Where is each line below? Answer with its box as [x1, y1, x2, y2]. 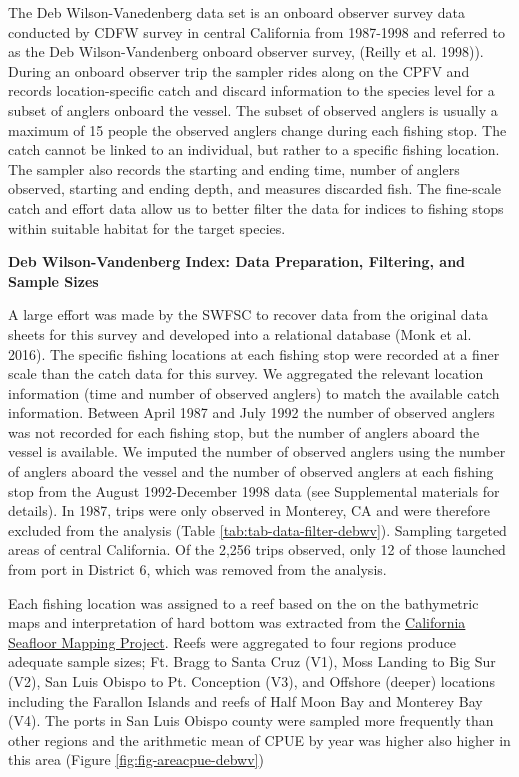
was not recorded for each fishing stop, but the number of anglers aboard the [8, 421, 480, 442]
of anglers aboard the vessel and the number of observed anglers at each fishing [8, 461, 494, 482]
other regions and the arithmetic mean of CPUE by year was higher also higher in [8, 729, 511, 750]
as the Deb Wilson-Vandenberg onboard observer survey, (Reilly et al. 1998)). [8, 41, 484, 62]
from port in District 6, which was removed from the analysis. [8, 559, 387, 580]
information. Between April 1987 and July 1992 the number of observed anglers [8, 402, 495, 423]
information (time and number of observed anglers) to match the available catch [8, 382, 500, 403]
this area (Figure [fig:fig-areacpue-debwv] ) [8, 749, 264, 770]
